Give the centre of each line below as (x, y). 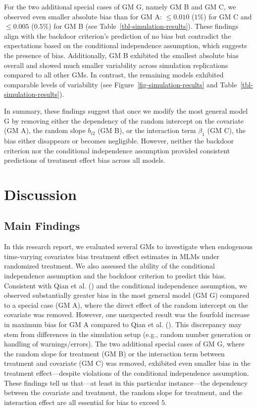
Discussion (40, 194)
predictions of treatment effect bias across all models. (85, 160)
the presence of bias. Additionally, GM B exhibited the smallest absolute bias (121, 55)
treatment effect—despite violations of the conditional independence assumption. (127, 373)
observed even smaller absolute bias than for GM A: (83, 16)
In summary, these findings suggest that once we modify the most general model (126, 110)
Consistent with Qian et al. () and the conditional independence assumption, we (126, 285)
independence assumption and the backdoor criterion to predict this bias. (115, 276)
